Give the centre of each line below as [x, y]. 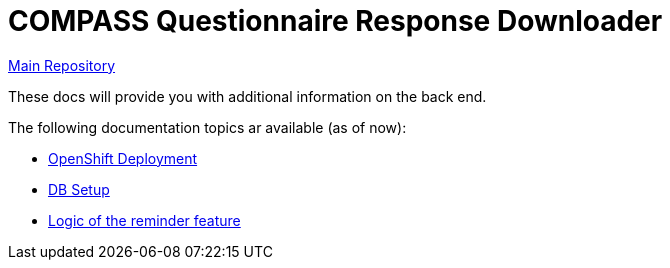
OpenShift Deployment [123, 158]
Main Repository [62, 65]
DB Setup [79, 189]
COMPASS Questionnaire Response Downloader [335, 21]
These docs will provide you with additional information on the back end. [247, 96]
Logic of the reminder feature [144, 220]
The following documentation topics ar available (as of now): [207, 127]
